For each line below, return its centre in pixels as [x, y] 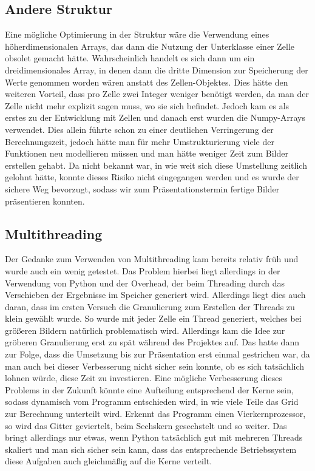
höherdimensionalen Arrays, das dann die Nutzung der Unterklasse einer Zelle [150, 46]
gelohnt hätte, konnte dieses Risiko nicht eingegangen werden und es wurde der [152, 177]
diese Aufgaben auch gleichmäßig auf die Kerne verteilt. [109, 461]
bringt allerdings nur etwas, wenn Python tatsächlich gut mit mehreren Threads [154, 437]
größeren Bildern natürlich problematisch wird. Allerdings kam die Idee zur [145, 330]
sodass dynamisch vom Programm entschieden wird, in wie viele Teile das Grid [152, 402]
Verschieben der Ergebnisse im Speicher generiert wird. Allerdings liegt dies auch [155, 295]
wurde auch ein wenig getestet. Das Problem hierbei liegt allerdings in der [143, 270]
